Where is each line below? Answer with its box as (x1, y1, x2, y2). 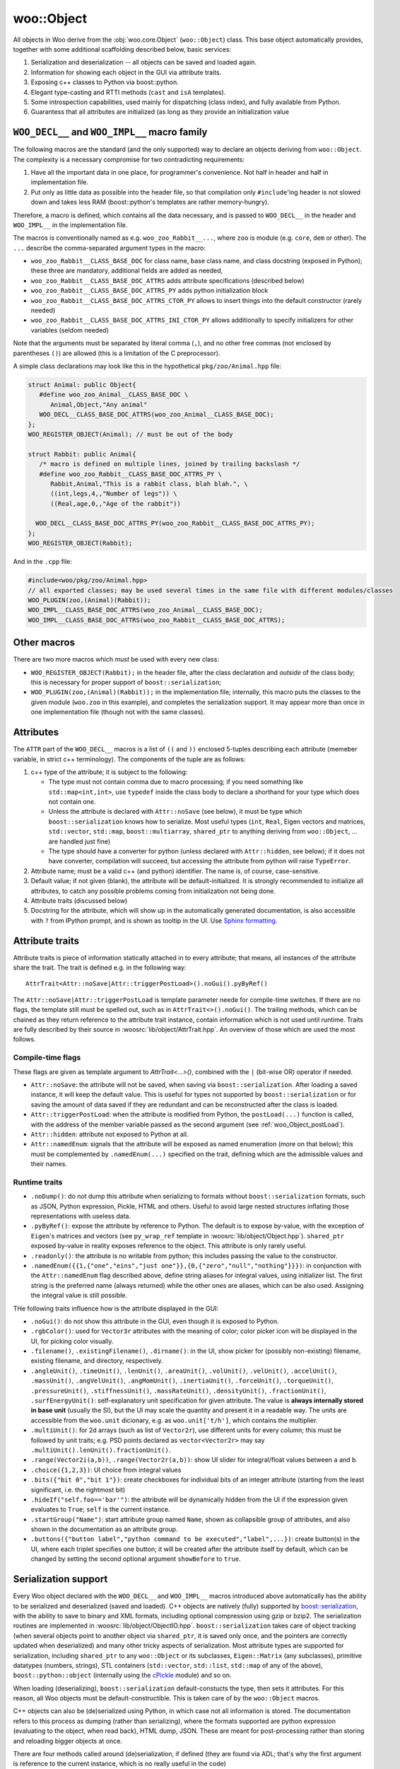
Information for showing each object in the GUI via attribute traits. (30, 68, 222, 76)
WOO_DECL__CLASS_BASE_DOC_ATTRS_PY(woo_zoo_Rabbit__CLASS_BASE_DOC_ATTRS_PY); (35, 519, 315, 527)
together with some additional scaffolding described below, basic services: (13, 45, 232, 53)
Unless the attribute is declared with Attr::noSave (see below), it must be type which (48, 807, 302, 816)
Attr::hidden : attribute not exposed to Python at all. (30, 1129, 189, 1139)
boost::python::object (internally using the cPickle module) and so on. (13, 1671, 232, 1680)
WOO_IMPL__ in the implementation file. (13, 220, 128, 229)
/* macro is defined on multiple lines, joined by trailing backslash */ (39, 460, 300, 468)
